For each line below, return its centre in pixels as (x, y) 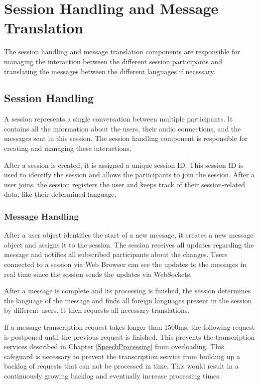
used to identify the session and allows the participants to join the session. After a (129, 175)
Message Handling (41, 216)
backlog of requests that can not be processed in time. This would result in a (121, 366)
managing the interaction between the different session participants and (113, 61)
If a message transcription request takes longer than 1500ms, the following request (129, 327)
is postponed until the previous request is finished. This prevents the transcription (129, 336)
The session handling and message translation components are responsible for (122, 52)
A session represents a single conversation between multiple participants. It (119, 119)
